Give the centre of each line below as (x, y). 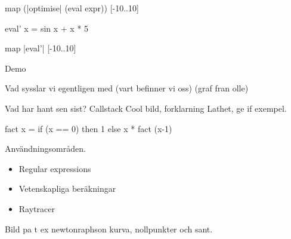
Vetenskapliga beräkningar (67, 189)
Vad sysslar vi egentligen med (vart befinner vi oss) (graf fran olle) (127, 88)
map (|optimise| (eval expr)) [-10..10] (72, 8)
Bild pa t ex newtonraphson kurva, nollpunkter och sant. (109, 229)
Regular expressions (55, 168)
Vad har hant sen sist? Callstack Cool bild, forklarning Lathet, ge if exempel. (146, 108)
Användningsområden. (45, 148)
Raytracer (37, 208)
